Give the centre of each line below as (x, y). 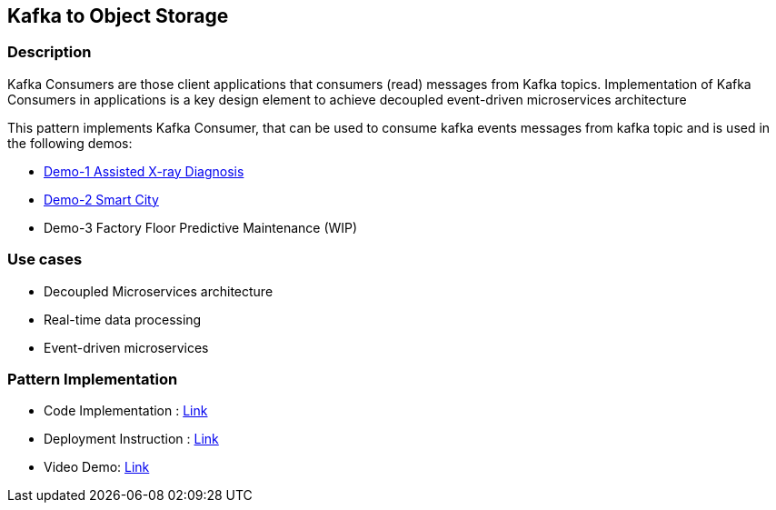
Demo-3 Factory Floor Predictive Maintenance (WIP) (201, 227)
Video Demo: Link (97, 467)
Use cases (45, 260)
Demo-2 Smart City (101, 199)
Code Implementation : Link (126, 411)
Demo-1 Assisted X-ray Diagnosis (144, 171)
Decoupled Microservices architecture (159, 291)
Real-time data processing (123, 319)
